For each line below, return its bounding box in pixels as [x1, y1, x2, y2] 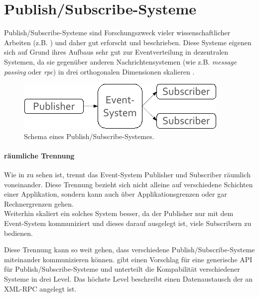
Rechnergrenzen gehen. [4, 198, 74, 209]
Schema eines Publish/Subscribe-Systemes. [24, 131, 154, 141]
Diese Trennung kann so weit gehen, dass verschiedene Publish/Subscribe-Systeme [4, 244, 255, 255]
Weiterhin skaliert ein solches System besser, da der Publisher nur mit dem [4, 208, 234, 219]
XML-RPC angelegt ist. [4, 283, 77, 294]
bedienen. [4, 227, 33, 238]
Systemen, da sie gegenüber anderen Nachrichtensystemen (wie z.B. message [4, 56, 237, 67]
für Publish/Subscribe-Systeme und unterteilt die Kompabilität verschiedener [4, 264, 240, 274]
